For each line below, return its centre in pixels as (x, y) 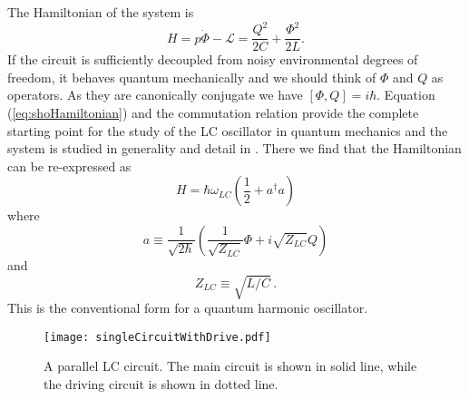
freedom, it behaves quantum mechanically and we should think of (192, 77)
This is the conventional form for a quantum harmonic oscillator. (188, 308)
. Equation (406, 95)
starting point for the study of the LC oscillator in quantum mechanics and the (228, 130)
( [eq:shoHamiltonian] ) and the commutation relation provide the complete (213, 112)
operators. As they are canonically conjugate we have (155, 95)
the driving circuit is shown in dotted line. (161, 383)
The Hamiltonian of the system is (101, 12)
